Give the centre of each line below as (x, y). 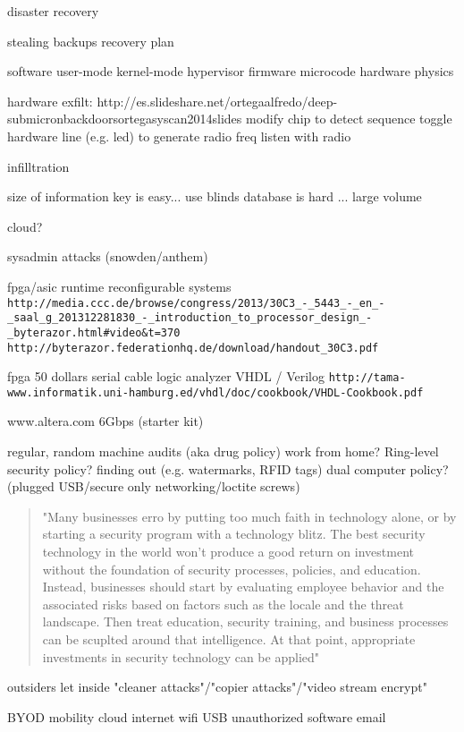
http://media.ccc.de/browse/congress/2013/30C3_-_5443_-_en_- (196, 303)
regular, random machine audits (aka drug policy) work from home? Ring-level (223, 451)
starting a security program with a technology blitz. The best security (234, 534)
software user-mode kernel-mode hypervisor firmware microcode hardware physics (231, 71)
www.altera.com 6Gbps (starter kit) (105, 421)
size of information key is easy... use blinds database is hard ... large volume (215, 196)
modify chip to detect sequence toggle (349, 119)
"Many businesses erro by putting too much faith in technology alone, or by (249, 516)
